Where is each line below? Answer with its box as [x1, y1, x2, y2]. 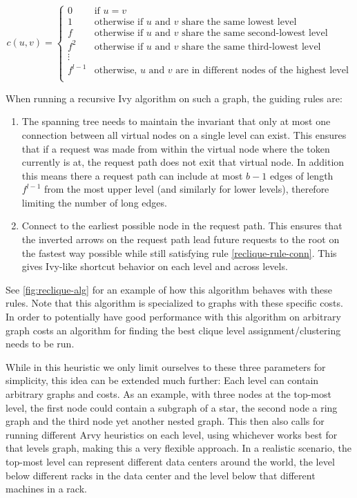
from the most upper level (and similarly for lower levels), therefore [44, 182, 329, 196]
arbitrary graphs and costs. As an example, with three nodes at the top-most [6, 387, 331, 401]
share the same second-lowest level [182, 28, 328, 39]
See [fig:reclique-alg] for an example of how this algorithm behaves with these [6, 282, 332, 296]
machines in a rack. [6, 481, 87, 496]
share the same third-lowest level [182, 41, 321, 52]
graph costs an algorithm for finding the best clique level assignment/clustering [6, 323, 341, 337]
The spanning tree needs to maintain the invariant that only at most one [21, 114, 331, 128]
